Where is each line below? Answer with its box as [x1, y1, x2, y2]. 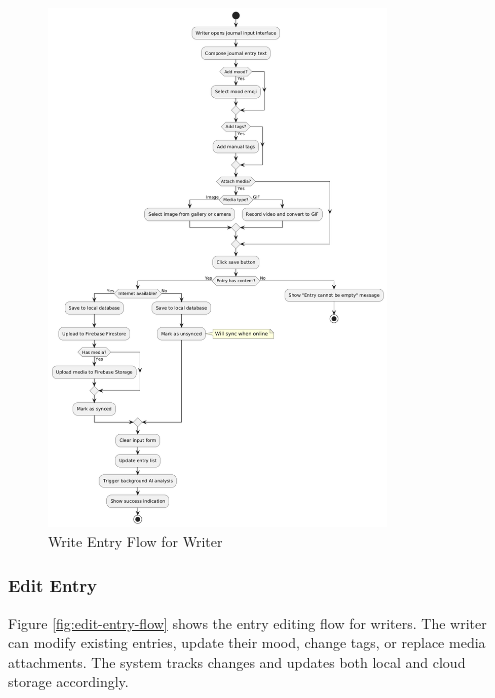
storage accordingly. [8, 671, 129, 692]
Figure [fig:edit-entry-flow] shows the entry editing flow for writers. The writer [8, 612, 487, 633]
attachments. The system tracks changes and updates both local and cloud [8, 651, 466, 672]
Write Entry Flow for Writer [48, 530, 223, 551]
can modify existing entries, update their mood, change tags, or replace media [8, 632, 486, 653]
